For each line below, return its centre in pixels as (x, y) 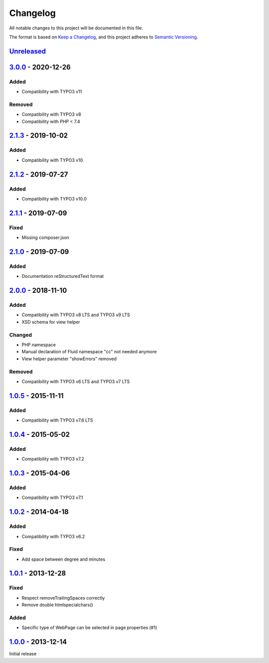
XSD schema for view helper (51, 322)
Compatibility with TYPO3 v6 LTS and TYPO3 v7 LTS (76, 381)
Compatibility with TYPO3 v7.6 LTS (57, 420)
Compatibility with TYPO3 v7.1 (52, 498)
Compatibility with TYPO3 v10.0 (54, 199)
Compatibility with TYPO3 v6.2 (53, 536)
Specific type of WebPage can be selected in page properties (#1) (89, 628)
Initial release (23, 654)
